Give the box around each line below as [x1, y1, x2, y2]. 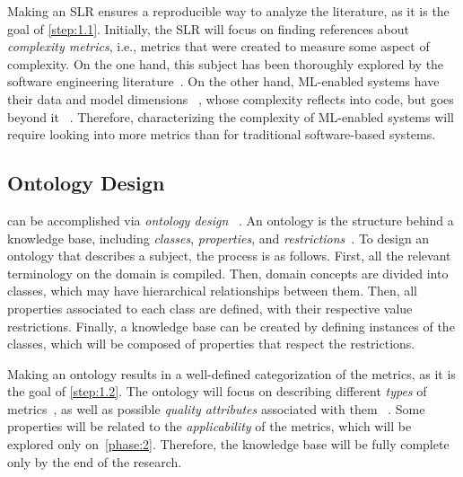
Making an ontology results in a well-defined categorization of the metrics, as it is [7, 364, 456, 383]
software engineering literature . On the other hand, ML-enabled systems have [7, 72, 440, 91]
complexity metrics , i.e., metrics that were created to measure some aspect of [7, 37, 430, 56]
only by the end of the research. [7, 452, 182, 471]
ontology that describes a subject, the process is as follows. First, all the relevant [7, 246, 451, 265]
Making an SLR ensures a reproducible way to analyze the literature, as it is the [7, 2, 450, 20]
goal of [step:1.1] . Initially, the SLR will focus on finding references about [7, 19, 409, 38]
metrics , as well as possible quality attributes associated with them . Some [7, 399, 425, 418]
